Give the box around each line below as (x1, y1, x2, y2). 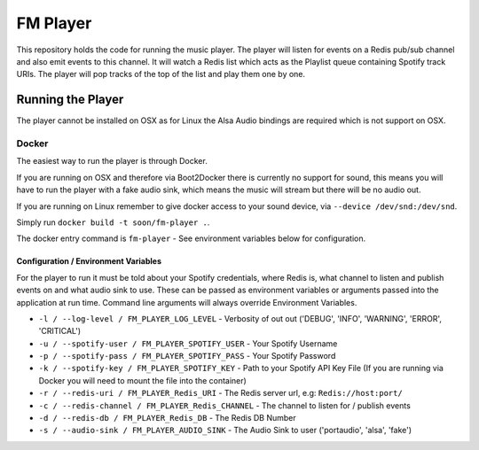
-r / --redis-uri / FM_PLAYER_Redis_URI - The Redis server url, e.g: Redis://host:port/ (38, 388, 403, 399)
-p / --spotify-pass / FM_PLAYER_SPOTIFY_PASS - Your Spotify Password (38, 351, 336, 361)
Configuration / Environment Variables (16, 256, 161, 267)
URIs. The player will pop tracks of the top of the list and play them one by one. (16, 69, 306, 80)
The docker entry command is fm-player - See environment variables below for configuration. (16, 233, 366, 244)
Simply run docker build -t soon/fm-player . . (16, 217, 210, 228)
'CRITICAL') (38, 326, 82, 337)
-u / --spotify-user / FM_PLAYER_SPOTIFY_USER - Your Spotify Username (38, 337, 338, 349)
